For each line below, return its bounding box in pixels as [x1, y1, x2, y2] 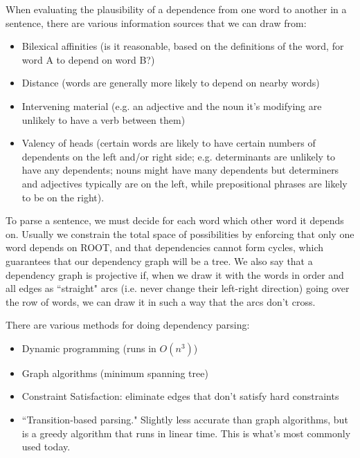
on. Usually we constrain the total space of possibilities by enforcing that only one [6, 226, 354, 241]
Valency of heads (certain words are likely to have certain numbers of [21, 136, 316, 150]
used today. [21, 439, 71, 454]
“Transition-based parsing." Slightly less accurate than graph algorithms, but [21, 412, 348, 427]
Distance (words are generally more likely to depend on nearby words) [21, 75, 320, 90]
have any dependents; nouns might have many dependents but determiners [21, 163, 339, 177]
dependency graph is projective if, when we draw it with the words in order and [6, 267, 344, 282]
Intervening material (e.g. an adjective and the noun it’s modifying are [21, 98, 322, 113]
